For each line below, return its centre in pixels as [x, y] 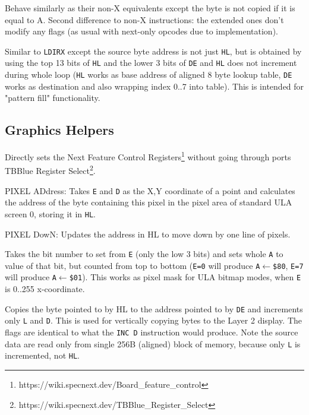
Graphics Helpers [59, 130]
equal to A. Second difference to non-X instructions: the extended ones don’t [144, 19]
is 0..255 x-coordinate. [45, 289]
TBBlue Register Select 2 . [50, 170]
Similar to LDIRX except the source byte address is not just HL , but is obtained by [153, 51]
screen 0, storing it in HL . [51, 213]
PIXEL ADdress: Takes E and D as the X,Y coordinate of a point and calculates [150, 190]
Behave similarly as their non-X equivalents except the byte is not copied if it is [150, 8]
